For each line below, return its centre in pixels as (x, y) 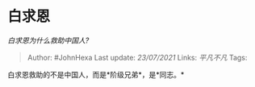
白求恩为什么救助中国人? (48, 40)
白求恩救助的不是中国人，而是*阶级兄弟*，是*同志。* (96, 74)
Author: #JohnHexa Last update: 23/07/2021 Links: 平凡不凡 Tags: (137, 57)
